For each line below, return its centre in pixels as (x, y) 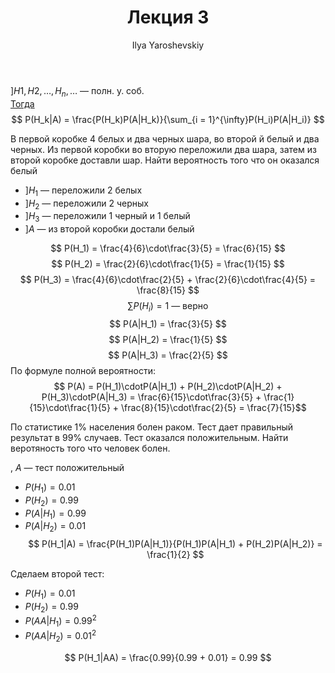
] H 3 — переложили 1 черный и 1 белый (107, 217)
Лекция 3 (168, 17)
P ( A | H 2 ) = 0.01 (55, 527)
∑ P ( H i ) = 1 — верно (168, 307)
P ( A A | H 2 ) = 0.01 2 (60, 636)
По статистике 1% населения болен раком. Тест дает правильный (151, 427)
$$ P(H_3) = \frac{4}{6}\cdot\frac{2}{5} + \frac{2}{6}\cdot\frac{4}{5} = (168, 280)
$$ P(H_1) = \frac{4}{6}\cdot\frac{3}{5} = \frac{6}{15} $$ (168, 248)
